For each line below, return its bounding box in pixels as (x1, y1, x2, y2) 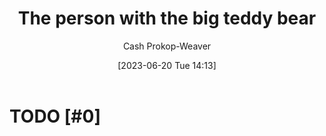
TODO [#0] (9, 105, 101, 127)
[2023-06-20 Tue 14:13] (117, 59, 217, 71)
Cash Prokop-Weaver (122, 40, 212, 52)
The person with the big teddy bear (17, 7, 317, 30)
